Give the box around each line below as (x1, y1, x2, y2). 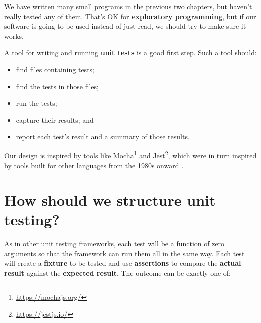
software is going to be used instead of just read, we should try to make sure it (4, 21, 246, 31)
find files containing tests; (16, 64, 94, 74)
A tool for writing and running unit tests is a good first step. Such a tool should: (4, 47, 257, 58)
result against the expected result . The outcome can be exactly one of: (4, 267, 231, 278)
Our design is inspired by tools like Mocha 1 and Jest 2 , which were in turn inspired (4, 148, 257, 160)
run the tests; (16, 98, 57, 108)
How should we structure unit (4, 189, 216, 210)
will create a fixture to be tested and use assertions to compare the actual (4, 258, 241, 268)
